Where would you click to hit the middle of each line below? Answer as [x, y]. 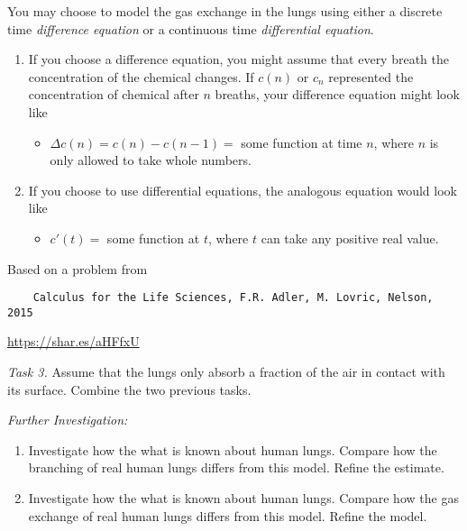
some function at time [302, 142]
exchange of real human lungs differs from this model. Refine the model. [228, 515]
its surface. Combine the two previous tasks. [129, 389]
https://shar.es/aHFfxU [73, 341]
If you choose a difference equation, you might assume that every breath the [238, 59]
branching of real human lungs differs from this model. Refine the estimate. [236, 467]
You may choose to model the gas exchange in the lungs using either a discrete [225, 11]
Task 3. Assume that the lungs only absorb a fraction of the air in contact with [226, 372]
